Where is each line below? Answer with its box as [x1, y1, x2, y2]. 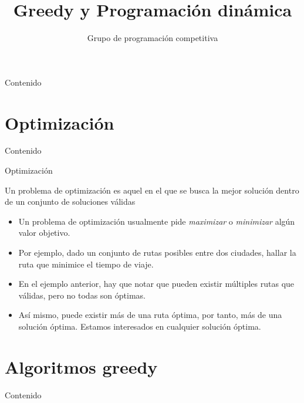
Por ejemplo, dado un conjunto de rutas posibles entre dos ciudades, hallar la [18, 246, 296, 258]
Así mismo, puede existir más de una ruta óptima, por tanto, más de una [18, 309, 282, 321]
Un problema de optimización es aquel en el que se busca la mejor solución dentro [5, 184, 299, 196]
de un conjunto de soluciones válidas [5, 195, 136, 208]
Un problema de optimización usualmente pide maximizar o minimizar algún [18, 215, 295, 227]
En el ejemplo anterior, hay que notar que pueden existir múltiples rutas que [18, 277, 295, 290]
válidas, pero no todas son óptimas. [18, 289, 146, 301]
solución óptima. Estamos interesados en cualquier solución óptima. [18, 320, 261, 332]
